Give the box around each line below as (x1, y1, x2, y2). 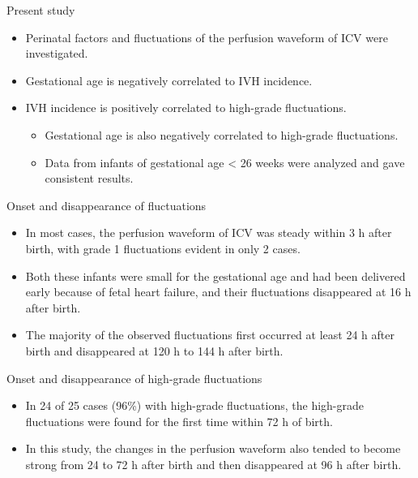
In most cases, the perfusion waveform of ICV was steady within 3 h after (25, 224, 392, 241)
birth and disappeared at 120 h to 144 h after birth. (25, 342, 284, 359)
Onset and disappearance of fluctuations (6, 196, 207, 213)
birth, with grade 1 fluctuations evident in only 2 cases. (25, 239, 301, 256)
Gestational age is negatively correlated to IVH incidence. (25, 71, 313, 88)
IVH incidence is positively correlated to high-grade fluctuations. (25, 99, 347, 116)
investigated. (25, 45, 88, 62)
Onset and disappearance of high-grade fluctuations (6, 369, 262, 386)
